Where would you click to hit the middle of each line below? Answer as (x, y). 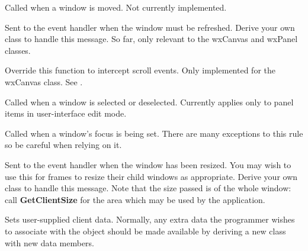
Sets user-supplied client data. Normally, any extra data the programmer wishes (150, 219)
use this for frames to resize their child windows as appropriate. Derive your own (151, 176)
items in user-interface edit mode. (66, 113)
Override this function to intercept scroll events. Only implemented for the (140, 70)
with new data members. (49, 242)
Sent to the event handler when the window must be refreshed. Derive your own (150, 27)
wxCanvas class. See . (44, 81)
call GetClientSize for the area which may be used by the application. (135, 199)
